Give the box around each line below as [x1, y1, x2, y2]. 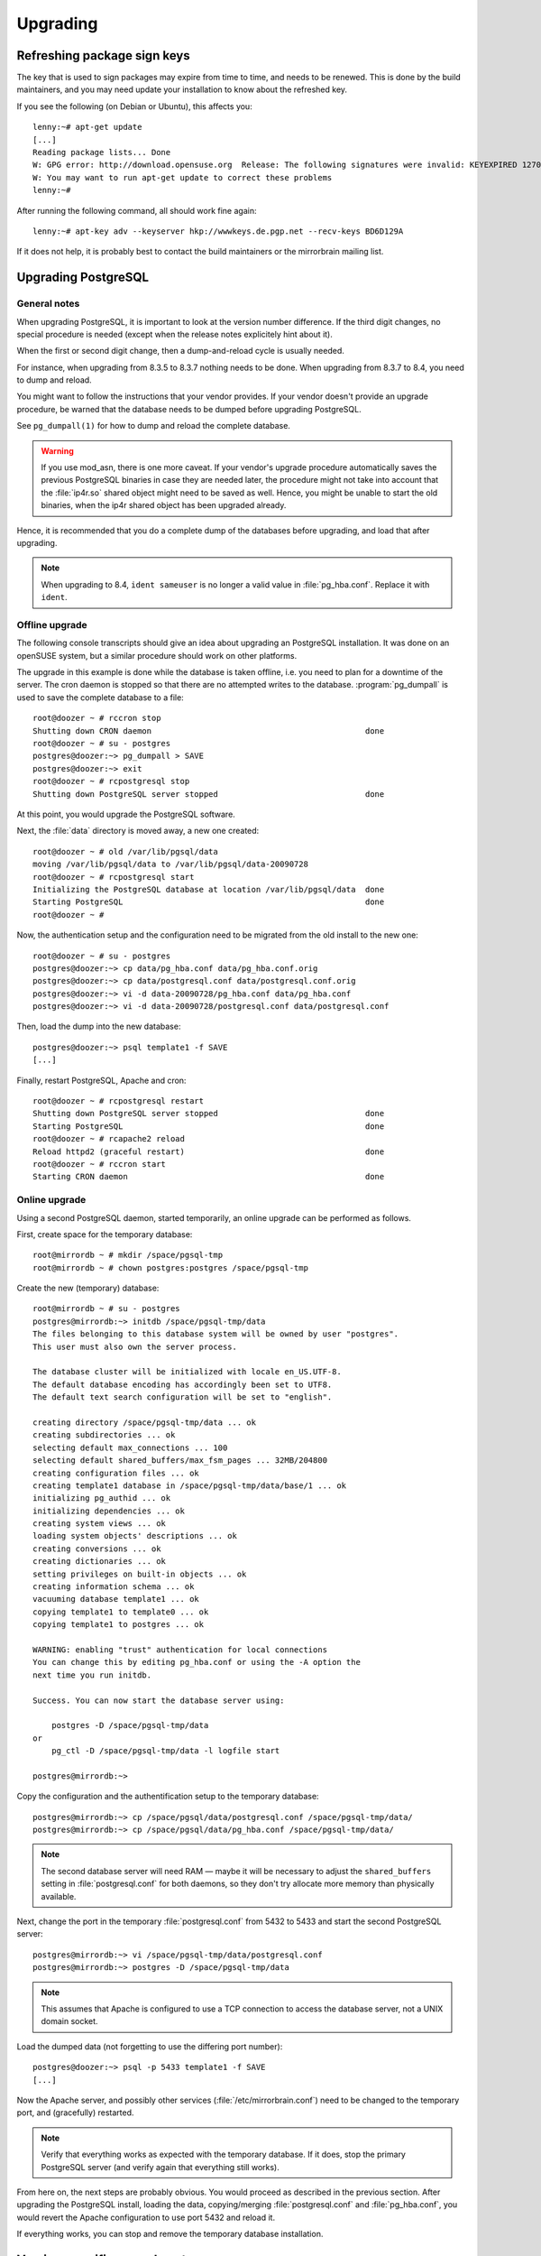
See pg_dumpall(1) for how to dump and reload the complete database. [16, 421, 290, 431]
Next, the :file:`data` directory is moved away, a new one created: [16, 826, 260, 837]
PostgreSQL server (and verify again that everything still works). [41, 2161, 280, 2172]
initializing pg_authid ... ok [32, 1493, 171, 1503]
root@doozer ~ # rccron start [32, 1159, 167, 1169]
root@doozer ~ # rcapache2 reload [32, 1133, 185, 1144]
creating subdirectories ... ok [32, 1430, 176, 1440]
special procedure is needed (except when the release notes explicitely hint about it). [16, 328, 333, 339]
